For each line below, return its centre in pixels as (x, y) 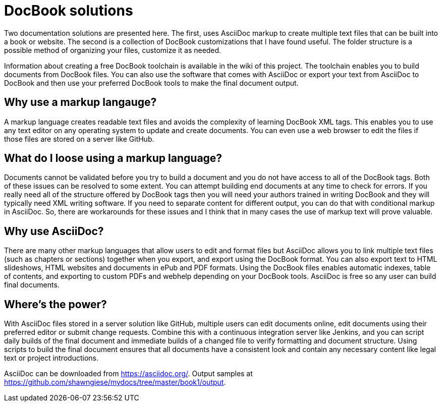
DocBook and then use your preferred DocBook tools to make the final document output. (151, 83)
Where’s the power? (56, 304)
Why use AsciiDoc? (54, 231)
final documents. (32, 285)
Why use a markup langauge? (80, 102)
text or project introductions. (51, 358)
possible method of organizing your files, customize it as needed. (113, 50)
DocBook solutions (69, 11)
